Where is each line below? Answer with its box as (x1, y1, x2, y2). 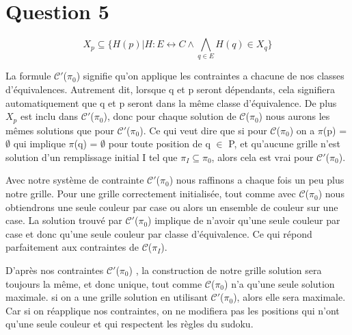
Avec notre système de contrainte (5, 173, 144, 187)
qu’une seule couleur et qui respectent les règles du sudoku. (5, 317, 254, 331)
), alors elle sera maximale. (233, 290, 346, 304)
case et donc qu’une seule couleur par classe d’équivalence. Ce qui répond (5, 226, 312, 240)
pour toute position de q (108, 136, 211, 151)
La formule (5, 69, 51, 83)
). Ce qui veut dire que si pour (139, 123, 267, 137)
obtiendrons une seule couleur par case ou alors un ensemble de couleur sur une (5, 199, 338, 214)
